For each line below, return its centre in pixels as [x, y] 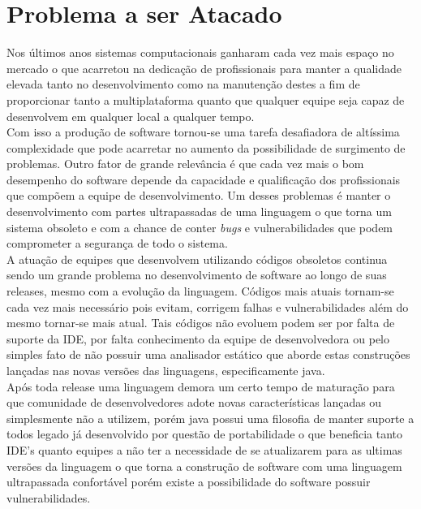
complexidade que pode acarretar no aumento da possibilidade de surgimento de [206, 147]
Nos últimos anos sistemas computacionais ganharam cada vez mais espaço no [200, 52]
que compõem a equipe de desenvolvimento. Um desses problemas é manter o [199, 195]
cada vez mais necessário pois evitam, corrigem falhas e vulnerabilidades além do [208, 306]
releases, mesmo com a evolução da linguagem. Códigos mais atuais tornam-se [200, 291]
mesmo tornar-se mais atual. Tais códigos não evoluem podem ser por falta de [201, 323]
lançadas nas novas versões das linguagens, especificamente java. [166, 370]
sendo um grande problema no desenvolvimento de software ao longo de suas [197, 275]
